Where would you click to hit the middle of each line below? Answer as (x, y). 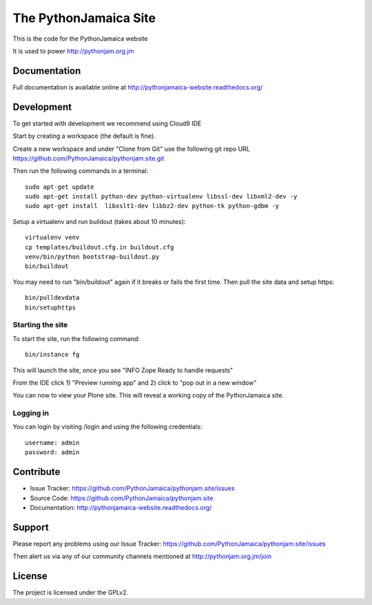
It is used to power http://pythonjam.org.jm (73, 51)
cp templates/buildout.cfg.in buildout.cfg (100, 247)
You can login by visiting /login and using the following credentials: (107, 427)
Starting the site (40, 325)
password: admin (52, 452)
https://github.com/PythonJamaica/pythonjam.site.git (89, 158)
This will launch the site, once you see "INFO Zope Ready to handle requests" (123, 370)
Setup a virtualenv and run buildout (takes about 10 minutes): (99, 221)
